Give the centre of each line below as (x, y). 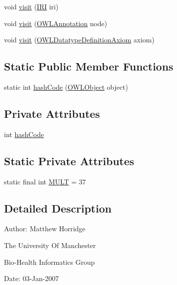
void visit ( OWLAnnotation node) (56, 23)
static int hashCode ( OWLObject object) (66, 87)
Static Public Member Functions (89, 66)
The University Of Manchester (50, 245)
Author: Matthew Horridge (45, 229)
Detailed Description (58, 208)
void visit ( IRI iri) (31, 6)
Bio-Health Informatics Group (50, 262)
